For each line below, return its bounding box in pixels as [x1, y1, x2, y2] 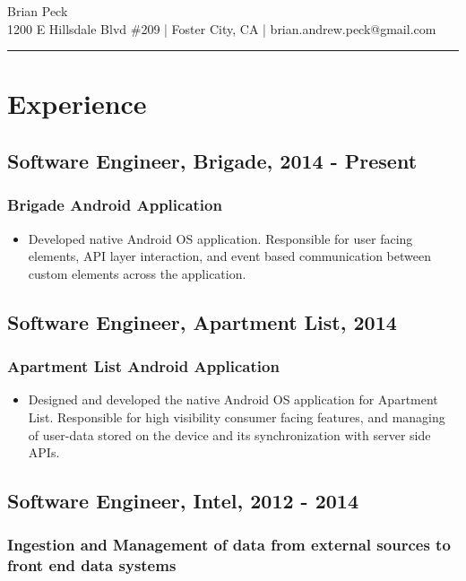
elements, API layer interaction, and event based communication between [28, 247, 431, 265]
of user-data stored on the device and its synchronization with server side [28, 425, 431, 444]
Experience [7, 85, 147, 122]
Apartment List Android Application [7, 355, 280, 377]
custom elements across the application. [28, 264, 246, 282]
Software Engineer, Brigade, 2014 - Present [7, 146, 418, 174]
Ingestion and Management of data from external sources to [7, 533, 451, 556]
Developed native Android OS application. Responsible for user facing [28, 229, 413, 247]
